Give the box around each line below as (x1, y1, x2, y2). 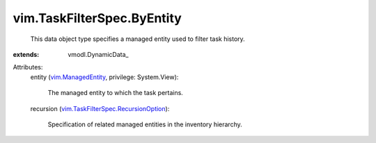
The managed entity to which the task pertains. (47, 89, 184, 97)
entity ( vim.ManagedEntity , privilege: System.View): (30, 73, 179, 81)
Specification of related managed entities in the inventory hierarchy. (47, 120, 243, 128)
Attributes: (13, 63, 43, 71)
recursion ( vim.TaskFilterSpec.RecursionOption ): (30, 104, 170, 112)
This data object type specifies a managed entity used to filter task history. (30, 35, 245, 43)
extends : (13, 50, 40, 58)
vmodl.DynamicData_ (68, 50, 129, 58)
